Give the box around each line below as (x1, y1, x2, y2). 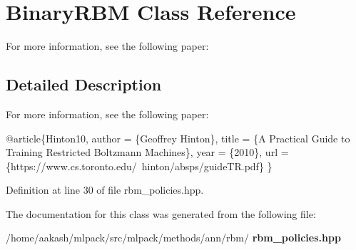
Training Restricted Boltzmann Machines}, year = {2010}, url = (6, 145, 289, 160)
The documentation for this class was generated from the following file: (6, 206, 316, 221)
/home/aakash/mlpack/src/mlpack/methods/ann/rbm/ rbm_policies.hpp (6, 230, 341, 245)
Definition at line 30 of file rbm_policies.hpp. (6, 182, 204, 197)
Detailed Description (6, 73, 162, 95)
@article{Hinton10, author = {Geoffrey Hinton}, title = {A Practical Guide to (6, 130, 350, 145)
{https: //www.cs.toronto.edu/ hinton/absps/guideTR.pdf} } (6, 158, 273, 173)
